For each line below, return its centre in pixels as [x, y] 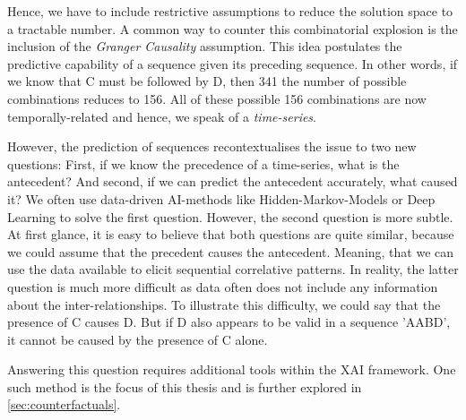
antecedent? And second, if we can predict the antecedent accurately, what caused [233, 181]
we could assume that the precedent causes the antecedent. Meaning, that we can [231, 251]
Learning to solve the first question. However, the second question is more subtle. [230, 216]
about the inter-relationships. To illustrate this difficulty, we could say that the [224, 304]
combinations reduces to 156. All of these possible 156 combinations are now [217, 98]
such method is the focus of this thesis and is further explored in [185, 386]
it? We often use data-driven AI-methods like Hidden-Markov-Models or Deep [221, 198]
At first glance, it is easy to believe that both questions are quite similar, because [231, 234]
